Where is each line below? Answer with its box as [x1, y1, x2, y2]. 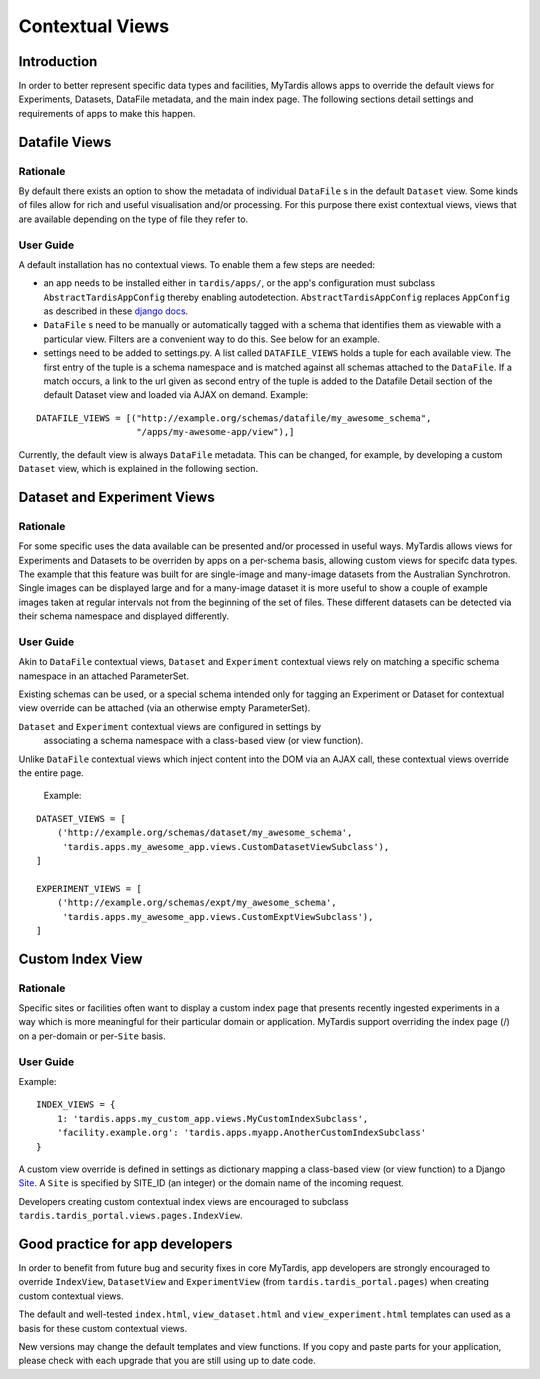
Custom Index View [18, 950, 143, 967]
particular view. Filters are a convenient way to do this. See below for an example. [43, 333, 380, 345]
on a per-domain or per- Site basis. [18, 1030, 166, 1042]
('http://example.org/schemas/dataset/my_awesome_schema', [56, 827, 353, 839]
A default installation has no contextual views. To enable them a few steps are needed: [18, 258, 375, 270]
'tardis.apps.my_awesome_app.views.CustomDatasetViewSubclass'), [62, 841, 390, 852]
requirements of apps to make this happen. [18, 107, 196, 119]
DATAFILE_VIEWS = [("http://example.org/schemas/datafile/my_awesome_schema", [36, 412, 432, 424]
